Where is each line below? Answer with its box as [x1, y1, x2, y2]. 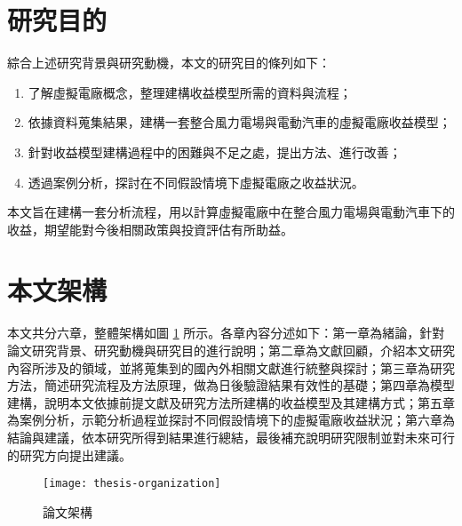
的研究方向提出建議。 [7, 445, 131, 464]
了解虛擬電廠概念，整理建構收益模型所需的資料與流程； [28, 83, 352, 101]
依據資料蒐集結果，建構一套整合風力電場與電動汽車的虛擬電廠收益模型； [28, 113, 451, 131]
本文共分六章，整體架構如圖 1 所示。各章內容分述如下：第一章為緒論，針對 [7, 323, 445, 342]
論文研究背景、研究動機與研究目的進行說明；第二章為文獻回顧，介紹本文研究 [7, 341, 455, 359]
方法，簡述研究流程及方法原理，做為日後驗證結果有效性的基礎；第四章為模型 [7, 376, 455, 394]
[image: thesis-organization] [43, 477, 221, 490]
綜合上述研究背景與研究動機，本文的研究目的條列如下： [7, 53, 331, 72]
